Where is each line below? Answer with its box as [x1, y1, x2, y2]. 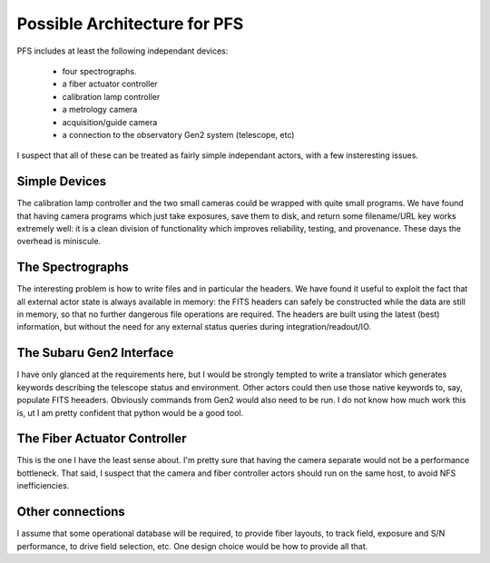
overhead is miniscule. [16, 236, 102, 247]
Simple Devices [16, 173, 107, 190]
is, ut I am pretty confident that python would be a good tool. [16, 407, 244, 418]
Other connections [16, 504, 126, 519]
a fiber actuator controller [62, 78, 158, 90]
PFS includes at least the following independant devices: [16, 45, 229, 56]
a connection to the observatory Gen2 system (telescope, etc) [62, 129, 295, 140]
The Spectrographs [16, 260, 129, 275]
